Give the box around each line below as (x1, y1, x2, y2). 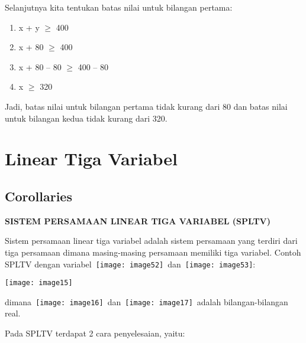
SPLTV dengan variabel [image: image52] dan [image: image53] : (5, 257, 256, 270)
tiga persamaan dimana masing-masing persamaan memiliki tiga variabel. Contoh (5, 246, 301, 258)
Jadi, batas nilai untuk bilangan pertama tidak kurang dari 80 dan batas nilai (5, 100, 288, 112)
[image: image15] (5, 279, 73, 288)
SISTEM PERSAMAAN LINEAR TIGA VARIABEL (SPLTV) (5, 214, 271, 227)
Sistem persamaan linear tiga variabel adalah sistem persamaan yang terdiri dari (5, 234, 298, 247)
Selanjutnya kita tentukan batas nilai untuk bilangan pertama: (5, 1, 233, 13)
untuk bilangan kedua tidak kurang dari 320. (5, 112, 168, 124)
